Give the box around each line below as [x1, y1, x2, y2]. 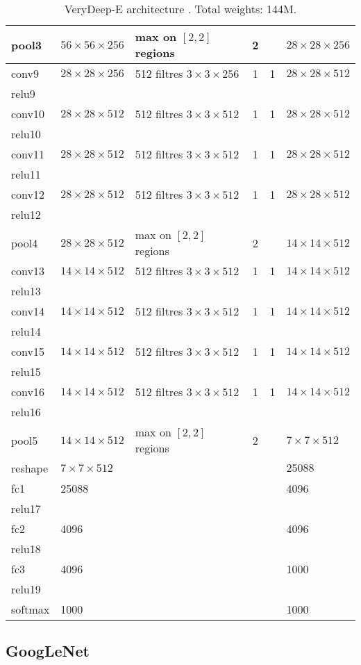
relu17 [11, 500, 41, 516]
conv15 [11, 343, 45, 359]
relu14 [11, 323, 41, 339]
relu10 [11, 126, 41, 142]
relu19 [11, 581, 41, 597]
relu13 [11, 283, 41, 299]
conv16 [11, 384, 45, 400]
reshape [11, 460, 49, 476]
